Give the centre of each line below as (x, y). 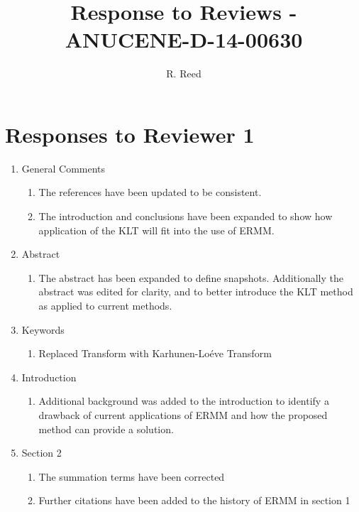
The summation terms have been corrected (132, 476)
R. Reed (184, 73)
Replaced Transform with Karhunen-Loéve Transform (155, 353)
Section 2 (42, 453)
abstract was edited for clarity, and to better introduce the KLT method (196, 292)
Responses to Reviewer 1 (130, 134)
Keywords (43, 329)
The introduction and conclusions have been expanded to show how (186, 216)
